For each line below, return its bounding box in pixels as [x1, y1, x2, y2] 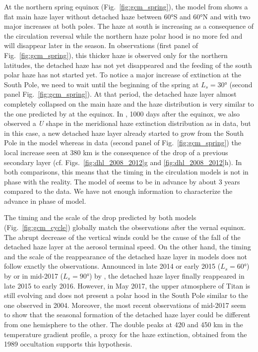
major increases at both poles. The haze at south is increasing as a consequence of [4, 21, 254, 31]
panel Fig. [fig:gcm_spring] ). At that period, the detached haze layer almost [4, 89, 237, 99]
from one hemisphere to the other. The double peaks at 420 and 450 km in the [4, 319, 243, 329]
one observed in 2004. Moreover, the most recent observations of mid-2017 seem [4, 299, 246, 310]
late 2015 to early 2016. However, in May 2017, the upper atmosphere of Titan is [4, 280, 251, 291]
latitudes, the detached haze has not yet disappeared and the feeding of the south [4, 59, 252, 70]
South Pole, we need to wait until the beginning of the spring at [4, 79, 199, 89]
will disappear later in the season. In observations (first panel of [4, 40, 198, 51]
